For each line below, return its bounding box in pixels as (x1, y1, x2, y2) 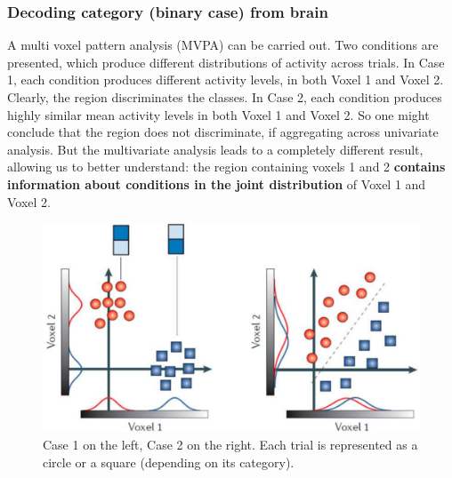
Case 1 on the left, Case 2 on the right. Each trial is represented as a (43, 434, 418, 453)
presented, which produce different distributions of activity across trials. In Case (7, 52, 445, 71)
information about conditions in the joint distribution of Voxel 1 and (7, 174, 426, 193)
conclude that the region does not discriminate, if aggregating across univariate (7, 123, 439, 141)
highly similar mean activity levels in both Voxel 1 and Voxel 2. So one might (7, 105, 430, 123)
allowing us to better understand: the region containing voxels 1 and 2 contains (7, 157, 446, 176)
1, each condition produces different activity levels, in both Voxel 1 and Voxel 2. (7, 70, 444, 89)
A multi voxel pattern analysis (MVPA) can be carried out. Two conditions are (7, 36, 439, 54)
